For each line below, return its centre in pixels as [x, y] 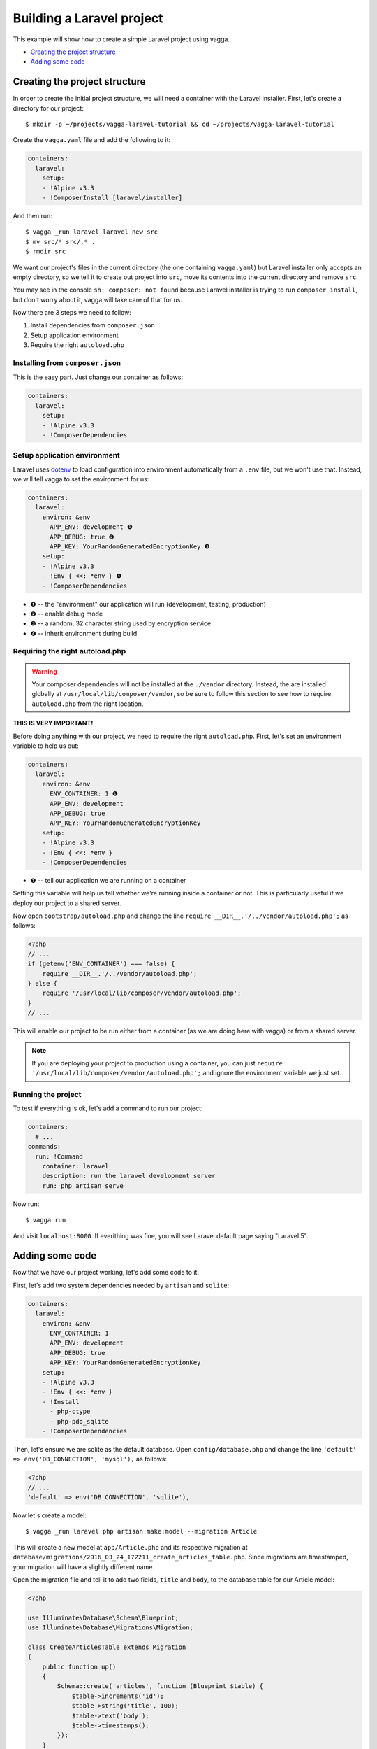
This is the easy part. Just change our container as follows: [98, 377]
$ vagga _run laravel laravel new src [92, 232]
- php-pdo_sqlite [80, 1421]
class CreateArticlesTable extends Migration [107, 1647]
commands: [44, 1147]
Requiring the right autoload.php [69, 651]
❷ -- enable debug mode [67, 614]
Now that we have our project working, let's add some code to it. [106, 1273]
